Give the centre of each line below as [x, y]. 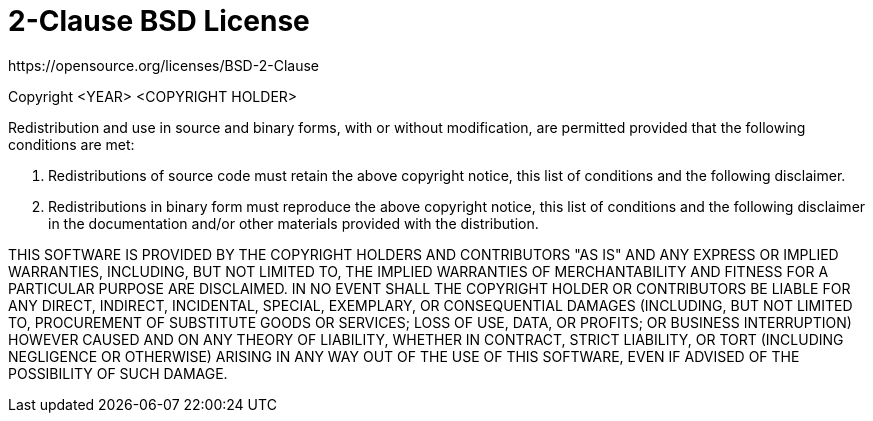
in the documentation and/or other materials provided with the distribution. [293, 223]
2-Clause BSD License [159, 21]
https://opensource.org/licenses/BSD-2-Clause [163, 65]
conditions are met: [71, 144]
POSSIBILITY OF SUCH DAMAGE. [118, 373]
